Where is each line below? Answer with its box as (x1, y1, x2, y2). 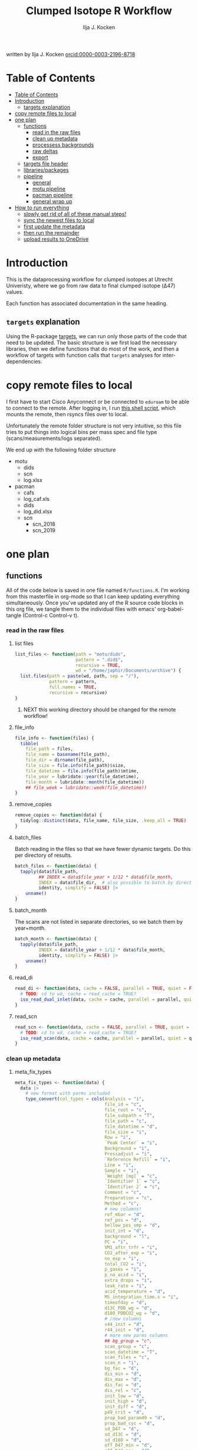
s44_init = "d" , (104, 1322, 144, 1328)
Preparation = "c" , (104, 1195, 153, 1201)
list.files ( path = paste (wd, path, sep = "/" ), (20, 673, 140, 679)
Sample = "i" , (104, 1167, 140, 1173)
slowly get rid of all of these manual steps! (23, 210, 127, 217)
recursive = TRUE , (75, 662, 121, 668)
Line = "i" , (104, 1162, 134, 1168)
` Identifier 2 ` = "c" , (104, 1184, 160, 1190)
